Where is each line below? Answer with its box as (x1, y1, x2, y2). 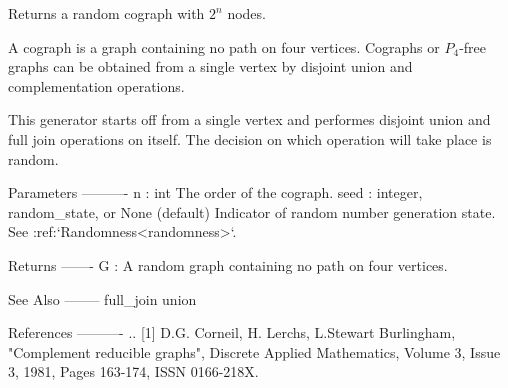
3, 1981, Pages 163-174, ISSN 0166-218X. (8, 361, 259, 382)
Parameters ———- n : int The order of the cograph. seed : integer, (8, 182, 423, 203)
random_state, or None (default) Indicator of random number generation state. (8, 201, 496, 222)
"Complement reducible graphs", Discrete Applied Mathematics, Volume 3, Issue (8, 341, 501, 362)
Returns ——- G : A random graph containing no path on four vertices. (8, 254, 448, 275)
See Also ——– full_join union (8, 288, 197, 309)
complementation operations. (8, 75, 185, 96)
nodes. (227, 3, 266, 23)
